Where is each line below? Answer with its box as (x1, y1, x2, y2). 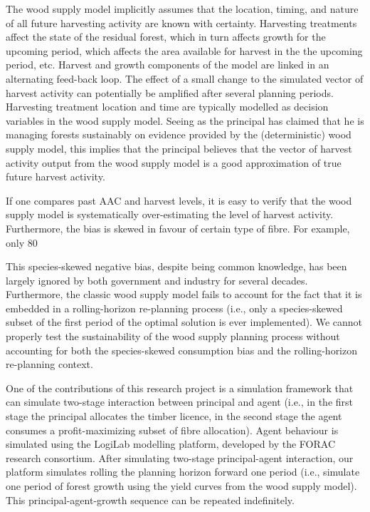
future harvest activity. (6, 169, 105, 184)
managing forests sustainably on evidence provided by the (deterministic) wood (6, 127, 351, 142)
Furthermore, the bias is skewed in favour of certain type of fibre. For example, (6, 220, 350, 235)
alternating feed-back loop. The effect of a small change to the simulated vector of (6, 71, 364, 86)
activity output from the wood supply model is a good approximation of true (6, 155, 342, 170)
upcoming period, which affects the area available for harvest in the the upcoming (6, 43, 363, 58)
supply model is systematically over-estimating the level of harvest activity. (6, 207, 334, 222)
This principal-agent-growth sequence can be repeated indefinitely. (6, 492, 295, 507)
